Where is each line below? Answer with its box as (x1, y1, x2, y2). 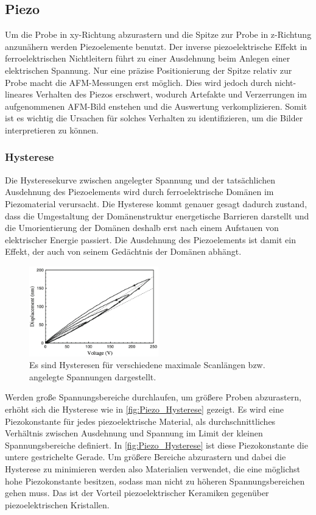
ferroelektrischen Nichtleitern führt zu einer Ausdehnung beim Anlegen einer (5, 52, 290, 65)
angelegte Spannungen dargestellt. (29, 370, 156, 383)
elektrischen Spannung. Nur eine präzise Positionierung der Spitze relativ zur (5, 63, 292, 76)
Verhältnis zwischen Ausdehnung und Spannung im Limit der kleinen (5, 427, 263, 439)
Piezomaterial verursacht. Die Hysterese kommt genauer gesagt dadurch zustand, (5, 197, 307, 210)
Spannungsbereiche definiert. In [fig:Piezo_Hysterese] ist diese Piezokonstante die (5, 438, 308, 451)
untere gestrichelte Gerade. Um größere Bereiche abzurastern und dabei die (5, 450, 286, 463)
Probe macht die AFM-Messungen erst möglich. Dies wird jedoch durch (5, 76, 272, 88)
